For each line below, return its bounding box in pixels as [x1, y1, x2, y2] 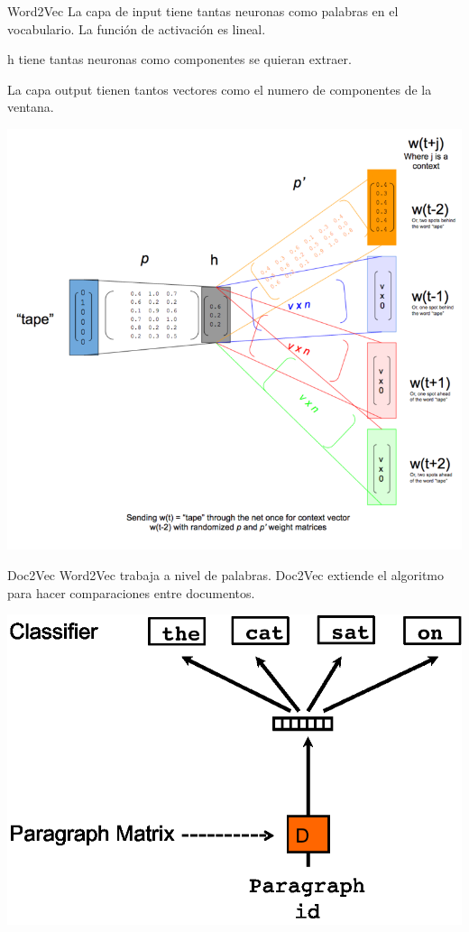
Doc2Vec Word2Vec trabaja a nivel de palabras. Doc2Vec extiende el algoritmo [7, 565, 445, 584]
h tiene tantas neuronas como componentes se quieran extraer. [7, 50, 352, 69]
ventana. [7, 97, 54, 116]
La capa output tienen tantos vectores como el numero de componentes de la [7, 79, 432, 98]
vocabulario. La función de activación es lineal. [7, 19, 266, 38]
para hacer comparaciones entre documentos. [7, 583, 255, 602]
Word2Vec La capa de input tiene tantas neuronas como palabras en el [7, 2, 399, 20]
